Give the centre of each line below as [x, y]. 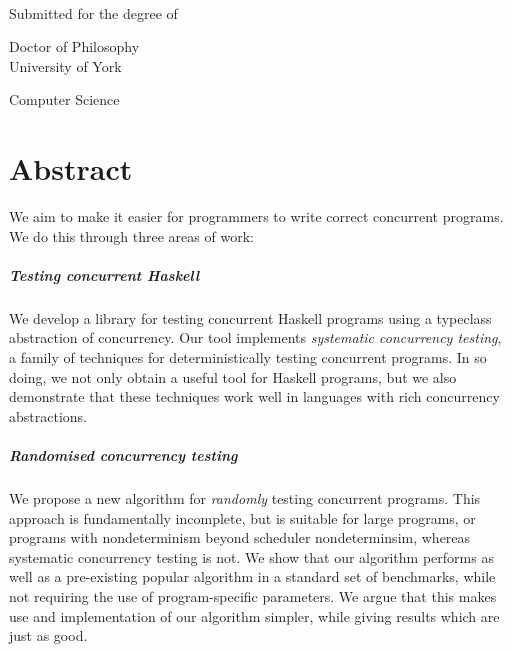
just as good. [48, 635]
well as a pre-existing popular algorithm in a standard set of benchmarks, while [252, 576]
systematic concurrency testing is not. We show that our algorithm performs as [251, 556]
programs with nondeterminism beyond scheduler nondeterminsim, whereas [240, 537]
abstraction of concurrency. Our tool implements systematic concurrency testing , [255, 337]
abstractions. [48, 415]
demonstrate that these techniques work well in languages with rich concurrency [254, 396]
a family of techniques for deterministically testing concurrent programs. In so [248, 357]
